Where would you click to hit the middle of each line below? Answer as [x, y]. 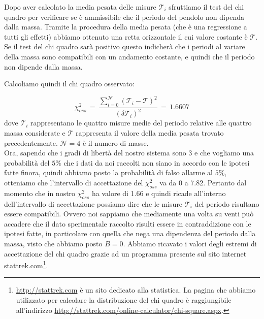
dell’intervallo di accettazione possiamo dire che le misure [93, 203]
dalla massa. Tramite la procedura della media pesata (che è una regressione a [126, 27]
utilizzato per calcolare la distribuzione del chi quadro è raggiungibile [124, 299]
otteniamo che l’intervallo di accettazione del [74, 182]
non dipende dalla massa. [43, 66]
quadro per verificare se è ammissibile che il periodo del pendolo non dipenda [124, 17]
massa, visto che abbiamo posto [53, 243]
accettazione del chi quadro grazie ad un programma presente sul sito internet [125, 253]
